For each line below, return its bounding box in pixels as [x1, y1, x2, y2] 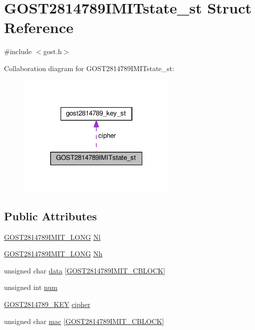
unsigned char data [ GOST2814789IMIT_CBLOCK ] [4, 265, 165, 275]
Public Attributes [4, 208, 97, 223]
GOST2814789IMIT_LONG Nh [4, 248, 103, 259]
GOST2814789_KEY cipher [4, 298, 91, 309]
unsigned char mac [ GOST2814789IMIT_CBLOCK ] [4, 315, 164, 326]
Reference [4, 17, 74, 38]
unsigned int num [4, 282, 58, 292]
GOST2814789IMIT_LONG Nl [4, 231, 101, 242]
